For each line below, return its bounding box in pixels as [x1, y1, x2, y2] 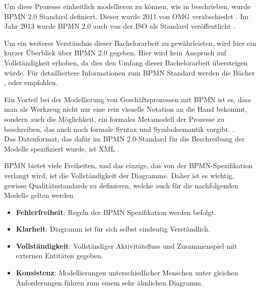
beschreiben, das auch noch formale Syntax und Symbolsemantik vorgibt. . [4, 123, 235, 134]
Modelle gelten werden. [4, 190, 76, 200]
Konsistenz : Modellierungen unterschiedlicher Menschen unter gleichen [16, 267, 238, 278]
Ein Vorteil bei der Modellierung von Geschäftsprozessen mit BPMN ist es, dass [4, 94, 251, 104]
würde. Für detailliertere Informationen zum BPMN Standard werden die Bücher [4, 67, 255, 78]
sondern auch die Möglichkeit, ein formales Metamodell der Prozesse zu [4, 113, 224, 124]
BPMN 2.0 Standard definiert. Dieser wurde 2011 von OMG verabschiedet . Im [4, 11, 249, 21]
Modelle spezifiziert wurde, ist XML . [4, 143, 119, 154]
